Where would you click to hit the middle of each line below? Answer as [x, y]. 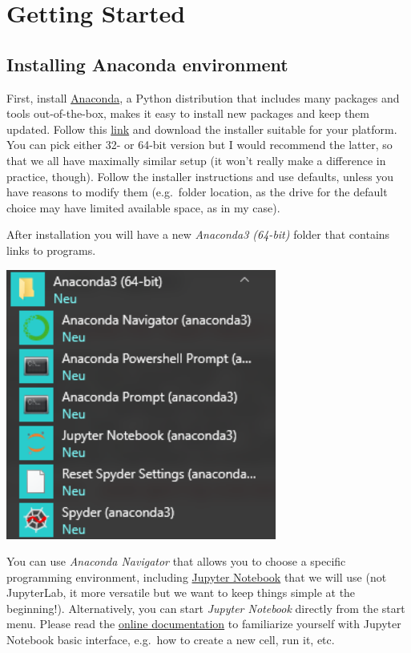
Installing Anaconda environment [147, 64]
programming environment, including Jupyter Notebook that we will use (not [197, 576]
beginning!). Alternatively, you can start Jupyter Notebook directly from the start [206, 608]
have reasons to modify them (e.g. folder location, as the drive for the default [197, 192]
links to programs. [51, 250]
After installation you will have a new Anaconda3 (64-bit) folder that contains [198, 234]
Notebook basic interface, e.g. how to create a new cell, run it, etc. [171, 640]
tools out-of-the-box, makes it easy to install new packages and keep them [188, 113]
